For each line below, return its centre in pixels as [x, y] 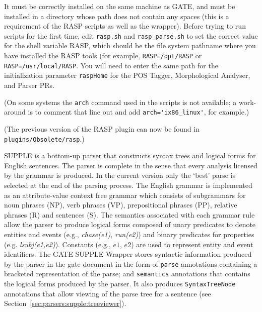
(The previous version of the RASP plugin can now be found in [102, 128]
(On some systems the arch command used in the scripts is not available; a [120, 102]
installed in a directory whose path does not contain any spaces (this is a [117, 16]
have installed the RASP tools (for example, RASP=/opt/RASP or [103, 56]
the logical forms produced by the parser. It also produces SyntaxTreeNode [120, 283]
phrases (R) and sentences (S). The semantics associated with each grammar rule [129, 214]
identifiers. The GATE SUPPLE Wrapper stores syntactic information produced [128, 254]
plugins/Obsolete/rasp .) [44, 138]
